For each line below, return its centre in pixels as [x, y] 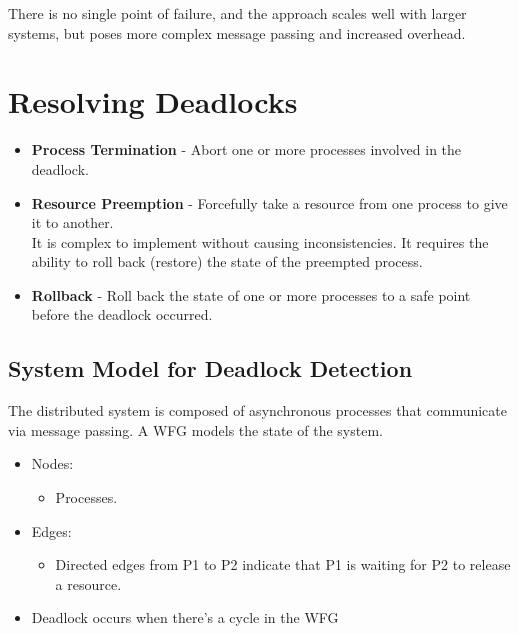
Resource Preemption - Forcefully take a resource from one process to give [269, 202]
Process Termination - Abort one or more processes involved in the [246, 149]
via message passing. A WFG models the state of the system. [195, 429]
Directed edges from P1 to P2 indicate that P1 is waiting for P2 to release [283, 564]
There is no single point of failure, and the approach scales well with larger [237, 13]
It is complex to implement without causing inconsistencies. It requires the [260, 241]
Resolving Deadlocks [153, 101]
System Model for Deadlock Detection [210, 368]
